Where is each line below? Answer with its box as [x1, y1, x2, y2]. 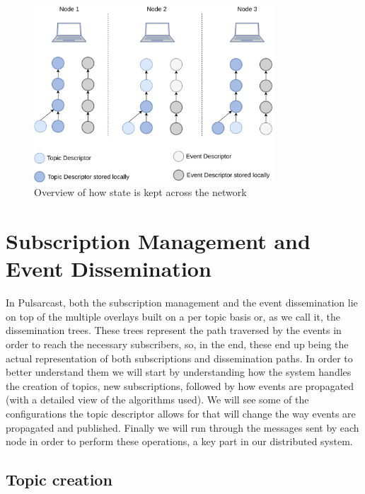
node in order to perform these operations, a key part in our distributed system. [6, 434, 353, 449]
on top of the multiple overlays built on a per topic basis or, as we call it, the [6, 309, 340, 323]
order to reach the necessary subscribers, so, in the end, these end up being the [6, 337, 349, 352]
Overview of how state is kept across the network [34, 185, 247, 200]
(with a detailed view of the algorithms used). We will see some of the [6, 392, 309, 407]
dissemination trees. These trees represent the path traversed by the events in [6, 323, 342, 338]
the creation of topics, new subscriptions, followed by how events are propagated [6, 378, 354, 393]
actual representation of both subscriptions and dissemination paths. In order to [6, 350, 353, 365]
